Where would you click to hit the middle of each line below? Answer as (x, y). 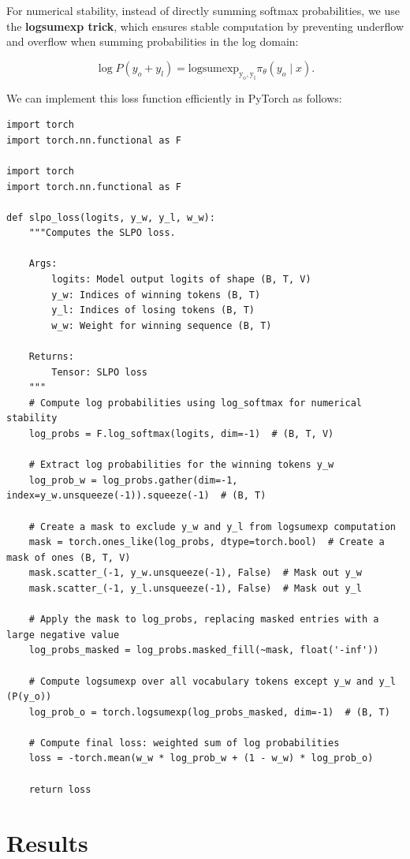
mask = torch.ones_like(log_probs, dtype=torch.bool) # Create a (207, 542)
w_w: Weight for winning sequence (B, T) (162, 325)
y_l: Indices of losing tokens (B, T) (153, 310)
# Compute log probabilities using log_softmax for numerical (196, 403)
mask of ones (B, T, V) (69, 557)
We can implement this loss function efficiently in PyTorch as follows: (174, 97)
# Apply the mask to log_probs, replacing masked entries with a (204, 620)
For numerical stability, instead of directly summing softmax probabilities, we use (203, 10)
